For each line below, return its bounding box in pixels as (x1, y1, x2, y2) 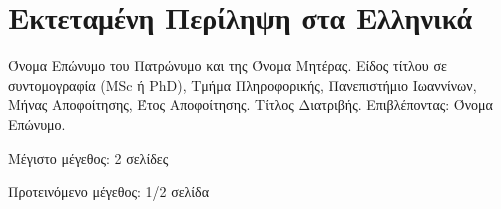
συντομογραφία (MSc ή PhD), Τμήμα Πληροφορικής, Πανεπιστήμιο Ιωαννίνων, (8, 74, 477, 95)
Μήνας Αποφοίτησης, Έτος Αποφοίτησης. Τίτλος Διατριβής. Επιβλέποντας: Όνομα (8, 94, 493, 115)
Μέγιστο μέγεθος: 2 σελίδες (8, 147, 169, 168)
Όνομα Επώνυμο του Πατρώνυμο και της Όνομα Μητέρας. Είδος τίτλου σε (8, 55, 447, 76)
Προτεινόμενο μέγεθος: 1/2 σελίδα (8, 181, 210, 202)
